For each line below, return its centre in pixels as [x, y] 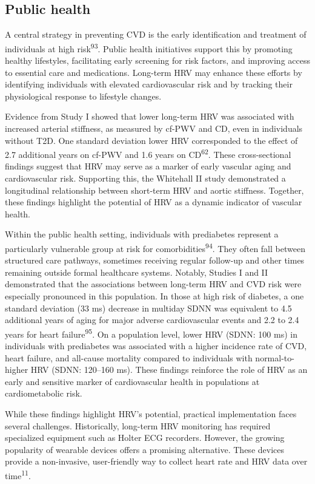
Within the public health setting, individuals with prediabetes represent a [142, 234]
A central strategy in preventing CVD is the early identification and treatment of [156, 34]
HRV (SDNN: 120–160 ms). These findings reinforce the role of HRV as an [169, 370]
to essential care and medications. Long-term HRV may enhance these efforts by [154, 72]
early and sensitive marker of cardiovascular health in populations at [132, 381]
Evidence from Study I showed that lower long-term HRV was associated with [150, 116]
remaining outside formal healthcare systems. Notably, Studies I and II [137, 272]
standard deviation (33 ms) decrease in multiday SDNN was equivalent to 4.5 [148, 308]
